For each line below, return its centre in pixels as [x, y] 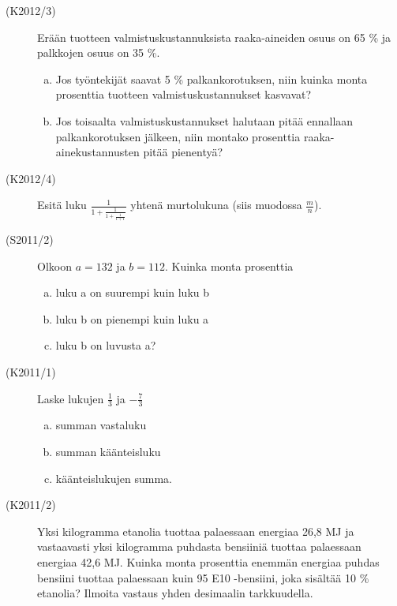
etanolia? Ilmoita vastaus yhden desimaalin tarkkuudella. [175, 593]
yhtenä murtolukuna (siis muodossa [216, 205]
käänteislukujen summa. [114, 478]
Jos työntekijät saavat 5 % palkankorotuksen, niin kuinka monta [212, 79]
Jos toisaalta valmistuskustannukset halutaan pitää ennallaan [204, 120]
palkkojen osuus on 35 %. [99, 52]
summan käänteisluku [108, 452]
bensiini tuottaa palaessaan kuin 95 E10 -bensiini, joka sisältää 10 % [203, 577]
